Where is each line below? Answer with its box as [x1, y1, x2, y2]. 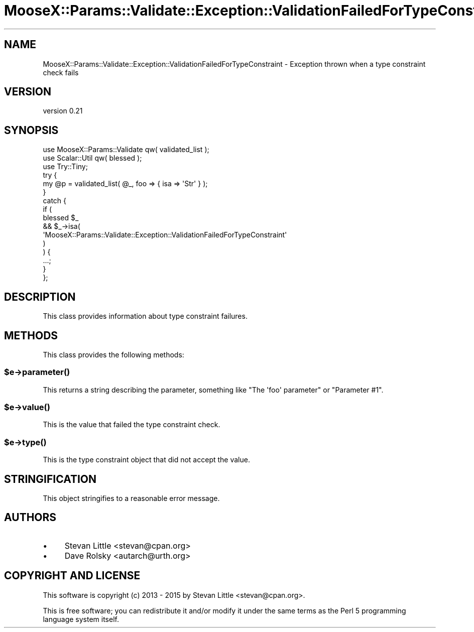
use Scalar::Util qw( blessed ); [43, 154, 142, 163]
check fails [43, 68, 79, 77]
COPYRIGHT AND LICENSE [4, 569, 141, 582]
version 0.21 [43, 106, 83, 115]
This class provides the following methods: [43, 350, 184, 359]
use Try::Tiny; [43, 162, 88, 171]
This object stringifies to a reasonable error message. [43, 494, 220, 503]
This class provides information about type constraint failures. [43, 312, 248, 321]
